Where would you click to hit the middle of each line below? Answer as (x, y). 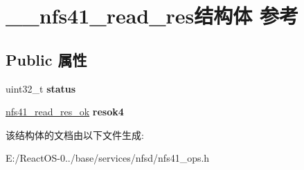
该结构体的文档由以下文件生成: (75, 134)
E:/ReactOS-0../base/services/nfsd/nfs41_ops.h (108, 158)
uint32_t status (41, 88)
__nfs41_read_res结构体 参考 (152, 16)
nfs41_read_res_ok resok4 (65, 112)
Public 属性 (46, 59)
